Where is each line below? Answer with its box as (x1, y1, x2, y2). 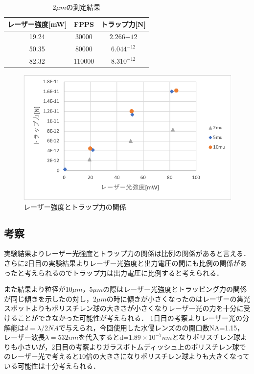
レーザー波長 (4, 332, 45, 342)
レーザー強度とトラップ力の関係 (23, 201, 126, 211)
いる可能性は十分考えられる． (4, 360, 100, 371)
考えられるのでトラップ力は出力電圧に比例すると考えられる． (24, 267, 223, 278)
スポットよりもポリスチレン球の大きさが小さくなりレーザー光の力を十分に (4, 303, 244, 313)
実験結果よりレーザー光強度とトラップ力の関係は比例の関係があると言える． (4, 248, 251, 258)
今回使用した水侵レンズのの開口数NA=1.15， (99, 322, 244, 332)
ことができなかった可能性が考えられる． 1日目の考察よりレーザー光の (17, 313, 243, 323)
